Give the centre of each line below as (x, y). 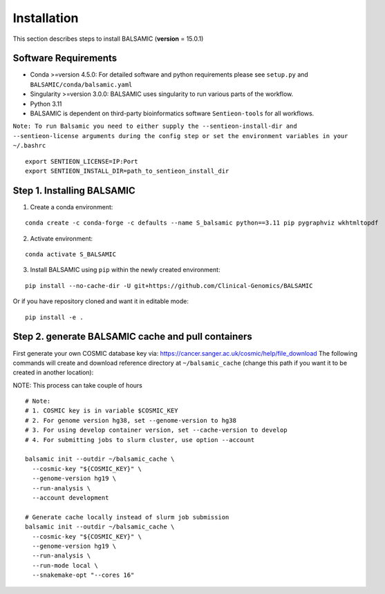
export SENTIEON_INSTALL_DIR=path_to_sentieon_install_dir (127, 171)
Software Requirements (65, 58)
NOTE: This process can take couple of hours (78, 385)
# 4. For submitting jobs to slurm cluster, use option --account (140, 440)
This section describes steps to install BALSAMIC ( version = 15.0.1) (108, 39)
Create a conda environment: (72, 207)
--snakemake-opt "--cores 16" (83, 575)
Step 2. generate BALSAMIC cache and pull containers (132, 337)
